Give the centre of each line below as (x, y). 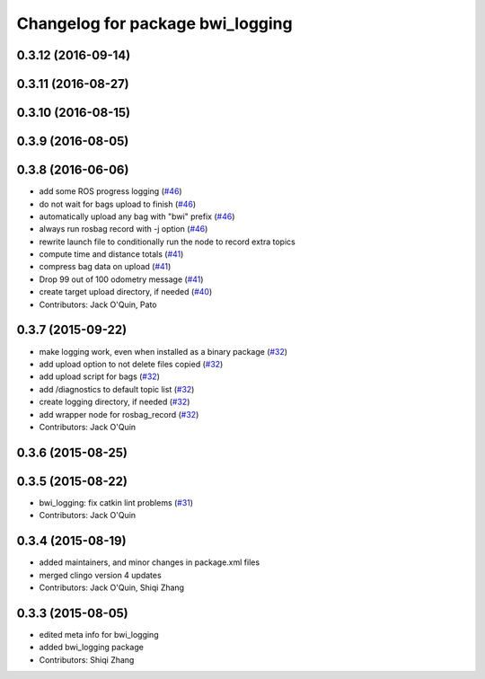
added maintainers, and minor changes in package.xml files (150, 562)
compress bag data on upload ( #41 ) (105, 267)
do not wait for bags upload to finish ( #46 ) (118, 204)
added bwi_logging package (91, 648)
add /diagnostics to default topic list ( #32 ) (117, 389)
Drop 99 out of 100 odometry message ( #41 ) (121, 279)
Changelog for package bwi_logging (154, 23)
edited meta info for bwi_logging (99, 634)
